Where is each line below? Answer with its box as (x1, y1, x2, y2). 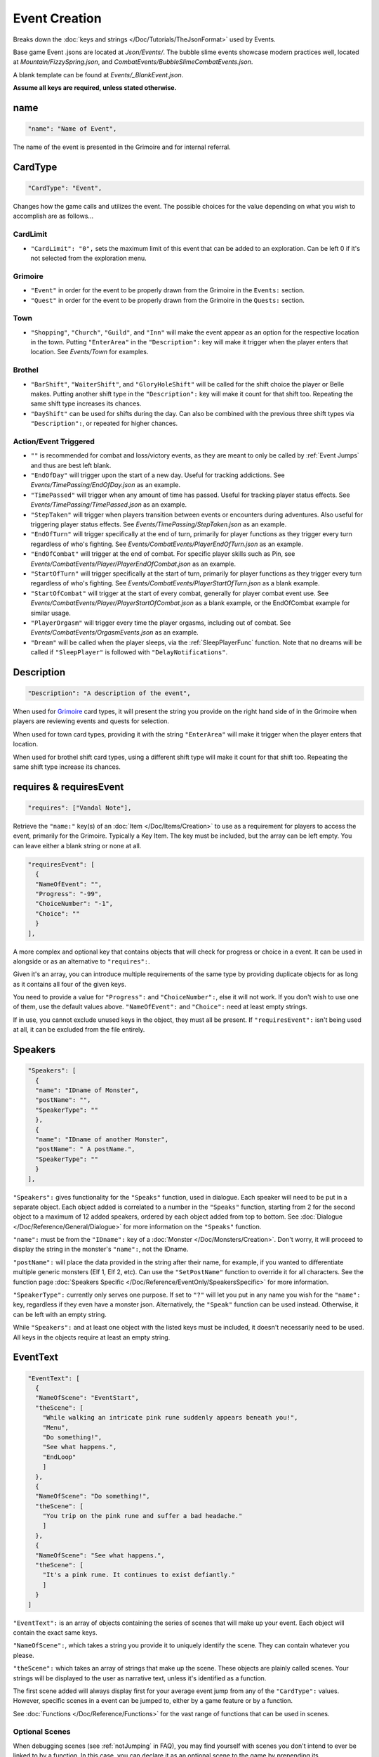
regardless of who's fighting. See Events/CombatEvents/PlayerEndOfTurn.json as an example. (30, 540, 303, 548)
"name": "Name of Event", (27, 125, 117, 133)
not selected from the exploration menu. (30, 254, 147, 262)
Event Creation (13, 11, 102, 26)
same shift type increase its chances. (13, 763, 121, 771)
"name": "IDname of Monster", (35, 1087, 140, 1094)
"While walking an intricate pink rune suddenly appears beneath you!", (42, 1413, 298, 1422)
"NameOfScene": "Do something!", (35, 1492, 150, 1500)
